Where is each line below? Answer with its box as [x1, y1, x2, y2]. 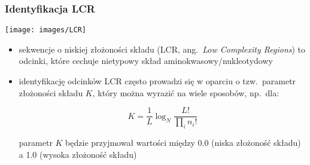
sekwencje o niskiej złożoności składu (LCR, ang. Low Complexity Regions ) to [19, 42, 306, 55]
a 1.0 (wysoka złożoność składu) [19, 148, 137, 160]
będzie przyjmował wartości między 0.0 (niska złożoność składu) [65, 136, 301, 149]
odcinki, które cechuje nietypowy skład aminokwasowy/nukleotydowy [19, 54, 273, 67]
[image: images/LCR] [5, 26, 87, 35]
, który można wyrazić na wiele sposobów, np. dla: [92, 86, 279, 99]
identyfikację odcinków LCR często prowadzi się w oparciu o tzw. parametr [19, 75, 296, 87]
